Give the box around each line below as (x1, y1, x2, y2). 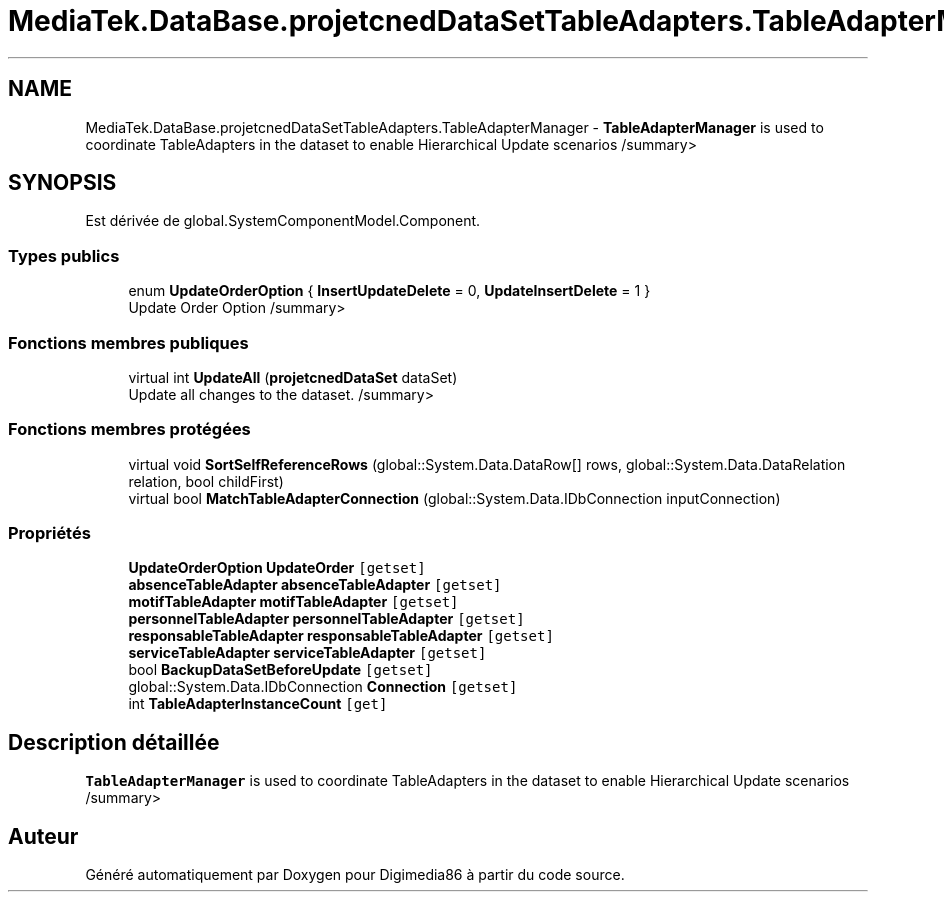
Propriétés (8, 523, 91, 544)
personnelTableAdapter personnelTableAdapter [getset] (128, 610, 525, 628)
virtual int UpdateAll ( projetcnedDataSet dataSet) (128, 368, 458, 386)
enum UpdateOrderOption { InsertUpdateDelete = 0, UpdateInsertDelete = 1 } (128, 282, 651, 300)
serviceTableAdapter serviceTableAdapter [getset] (128, 644, 487, 662)
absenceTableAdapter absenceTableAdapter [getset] (128, 576, 502, 594)
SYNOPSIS (8, 170, 117, 196)
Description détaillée (8, 729, 220, 755)
